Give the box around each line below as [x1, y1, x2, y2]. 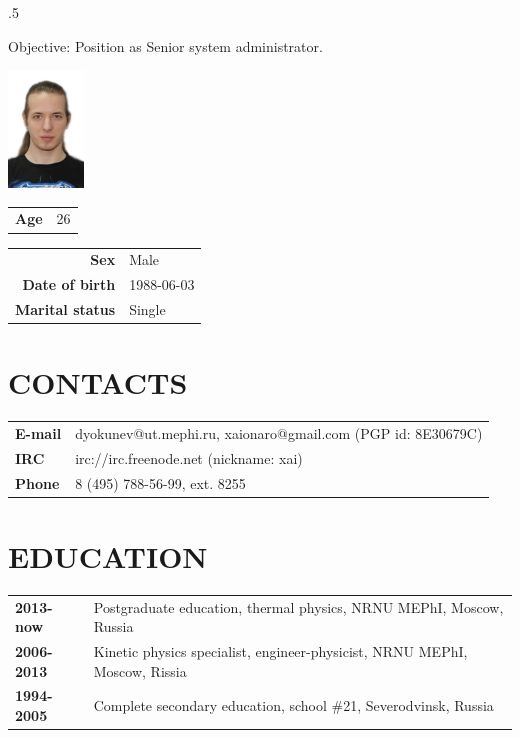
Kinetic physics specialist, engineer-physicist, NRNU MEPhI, [93, 641, 468, 662]
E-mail [15, 422, 62, 443]
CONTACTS [8, 362, 188, 403]
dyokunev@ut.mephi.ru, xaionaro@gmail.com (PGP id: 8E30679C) [75, 422, 483, 443]
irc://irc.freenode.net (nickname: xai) [75, 447, 303, 468]
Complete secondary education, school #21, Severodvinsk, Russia [93, 695, 494, 716]
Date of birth [22, 274, 116, 295]
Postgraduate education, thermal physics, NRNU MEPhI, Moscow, [93, 596, 504, 617]
